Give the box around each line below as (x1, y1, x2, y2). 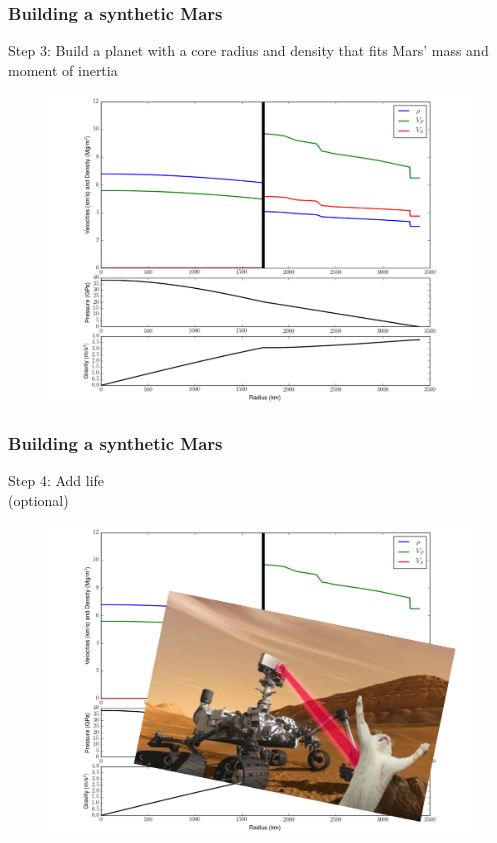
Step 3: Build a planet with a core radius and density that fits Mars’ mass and (8, 40, 489, 61)
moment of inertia (8, 59, 118, 80)
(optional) (8, 489, 69, 510)
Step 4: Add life (8, 470, 105, 491)
